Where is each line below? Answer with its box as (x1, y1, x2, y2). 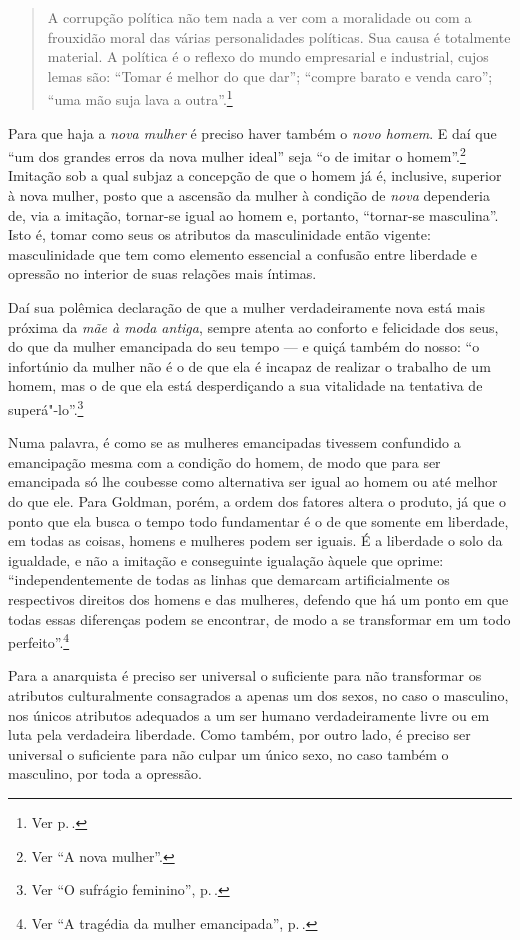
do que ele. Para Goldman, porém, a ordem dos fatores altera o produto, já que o (8, 491, 507, 512)
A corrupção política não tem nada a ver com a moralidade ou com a (47, 7, 472, 27)
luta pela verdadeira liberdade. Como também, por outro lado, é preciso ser (8, 724, 471, 745)
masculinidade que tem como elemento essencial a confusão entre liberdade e (8, 243, 477, 264)
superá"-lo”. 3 (8, 396, 84, 419)
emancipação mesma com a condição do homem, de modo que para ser (8, 451, 441, 472)
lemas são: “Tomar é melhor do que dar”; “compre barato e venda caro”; (47, 65, 493, 86)
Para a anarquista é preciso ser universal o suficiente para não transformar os (8, 665, 482, 686)
